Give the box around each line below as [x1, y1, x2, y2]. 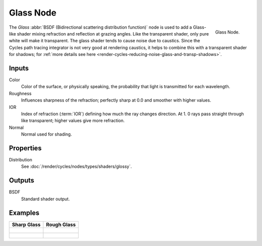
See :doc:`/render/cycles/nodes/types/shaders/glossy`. [21, 163, 132, 170]
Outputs [9, 176, 34, 185]
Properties [9, 144, 42, 152]
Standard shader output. [21, 196, 70, 202]
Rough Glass [46, 221, 76, 228]
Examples [9, 209, 40, 217]
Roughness [9, 90, 32, 96]
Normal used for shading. [21, 131, 72, 137]
